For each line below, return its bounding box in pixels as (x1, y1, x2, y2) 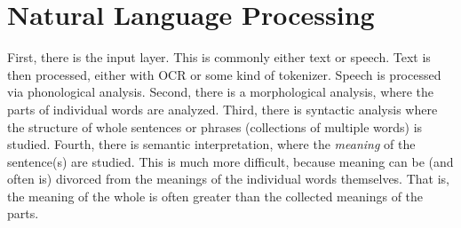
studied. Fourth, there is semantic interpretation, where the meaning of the (7, 135, 416, 153)
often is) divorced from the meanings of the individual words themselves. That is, (7, 169, 449, 188)
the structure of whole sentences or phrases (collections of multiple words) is (7, 117, 423, 136)
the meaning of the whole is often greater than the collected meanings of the (7, 186, 424, 205)
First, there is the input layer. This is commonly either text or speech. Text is (7, 48, 431, 67)
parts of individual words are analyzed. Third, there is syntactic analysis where (7, 99, 438, 118)
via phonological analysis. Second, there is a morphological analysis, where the (7, 83, 434, 101)
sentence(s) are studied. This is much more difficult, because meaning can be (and (7, 152, 454, 170)
